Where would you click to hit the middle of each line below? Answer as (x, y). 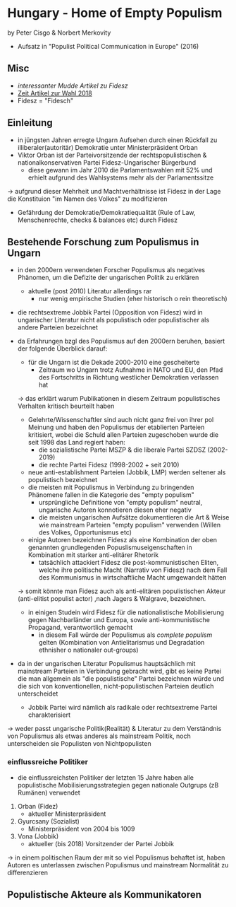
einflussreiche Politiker (48, 762)
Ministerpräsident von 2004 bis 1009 (81, 829)
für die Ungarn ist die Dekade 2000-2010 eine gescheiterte (114, 363)
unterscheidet (38, 694)
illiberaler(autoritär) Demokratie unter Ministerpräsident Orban (108, 147)
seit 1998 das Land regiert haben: (76, 443)
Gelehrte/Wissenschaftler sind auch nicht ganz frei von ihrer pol (121, 420)
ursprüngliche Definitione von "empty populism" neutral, (120, 503)
